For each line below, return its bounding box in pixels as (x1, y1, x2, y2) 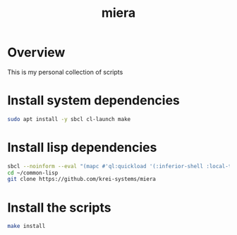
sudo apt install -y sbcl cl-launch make (7, 115, 131, 122)
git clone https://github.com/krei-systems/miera (7, 176, 157, 183)
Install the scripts (7, 199, 111, 215)
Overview (7, 44, 66, 61)
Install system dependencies (7, 93, 180, 108)
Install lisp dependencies (7, 139, 157, 155)
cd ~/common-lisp (7, 169, 59, 177)
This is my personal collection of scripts (7, 68, 123, 76)
